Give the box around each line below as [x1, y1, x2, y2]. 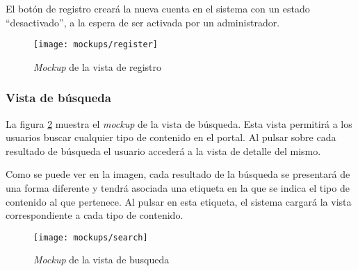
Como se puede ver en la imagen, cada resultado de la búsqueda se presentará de [6, 167, 350, 181]
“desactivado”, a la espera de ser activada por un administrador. [6, 15, 280, 29]
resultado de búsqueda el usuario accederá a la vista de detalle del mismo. [6, 143, 321, 158]
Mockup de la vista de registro [33, 59, 162, 74]
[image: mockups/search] [33, 232, 148, 243]
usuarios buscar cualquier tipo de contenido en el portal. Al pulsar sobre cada [6, 130, 336, 145]
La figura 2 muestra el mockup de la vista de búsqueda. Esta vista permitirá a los [6, 116, 352, 131]
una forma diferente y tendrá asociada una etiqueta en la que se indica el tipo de [6, 181, 350, 195]
